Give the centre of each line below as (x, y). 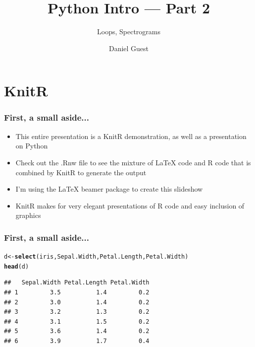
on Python (32, 146)
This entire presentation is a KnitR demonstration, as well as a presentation (131, 136)
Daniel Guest (129, 48)
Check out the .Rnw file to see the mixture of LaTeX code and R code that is (133, 162)
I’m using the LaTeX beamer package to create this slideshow (109, 189)
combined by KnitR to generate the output (81, 172)
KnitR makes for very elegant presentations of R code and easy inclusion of (130, 205)
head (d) (17, 266)
